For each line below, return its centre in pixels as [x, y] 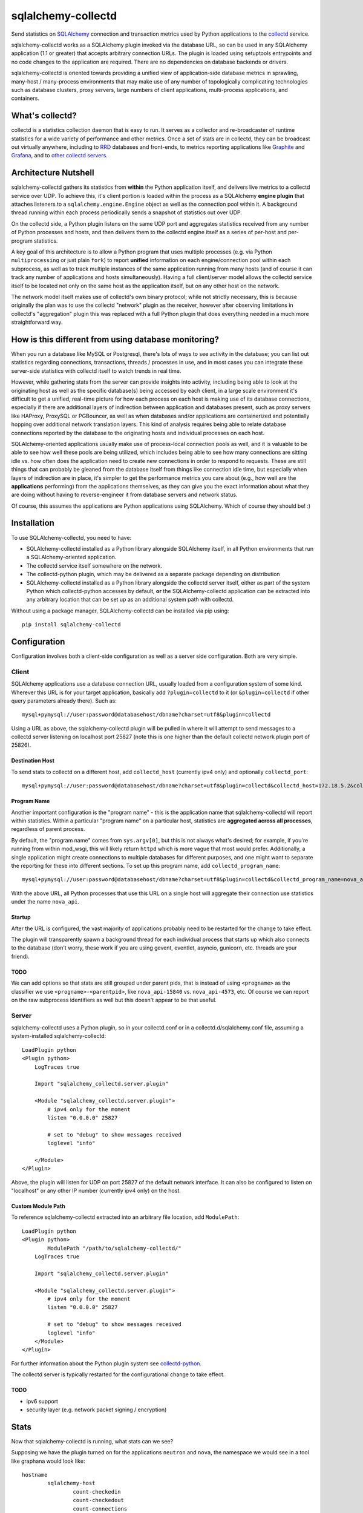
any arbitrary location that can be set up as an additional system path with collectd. [130, 600]
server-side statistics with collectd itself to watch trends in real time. [96, 371]
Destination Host [33, 761]
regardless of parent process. [48, 829]
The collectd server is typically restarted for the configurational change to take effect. [118, 1374]
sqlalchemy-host [71, 1483]
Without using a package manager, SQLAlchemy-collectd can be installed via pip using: [120, 611]
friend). [21, 956]
